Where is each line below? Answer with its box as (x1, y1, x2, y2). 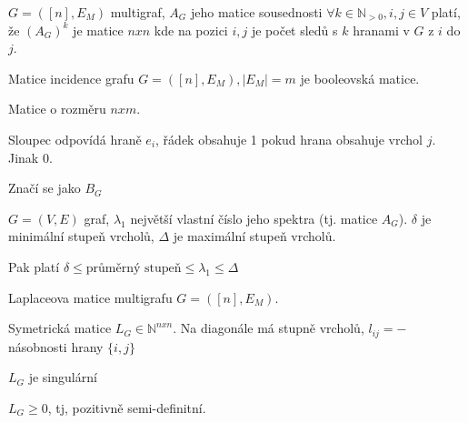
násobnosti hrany (8, 337, 104, 356)
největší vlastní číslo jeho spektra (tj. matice (130, 208, 378, 227)
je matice (73, 20, 124, 39)
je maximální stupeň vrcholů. (173, 227, 336, 246)
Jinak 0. (8, 147, 53, 166)
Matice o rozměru (8, 99, 106, 118)
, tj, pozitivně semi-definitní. (47, 398, 206, 417)
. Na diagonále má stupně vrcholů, (173, 318, 364, 337)
